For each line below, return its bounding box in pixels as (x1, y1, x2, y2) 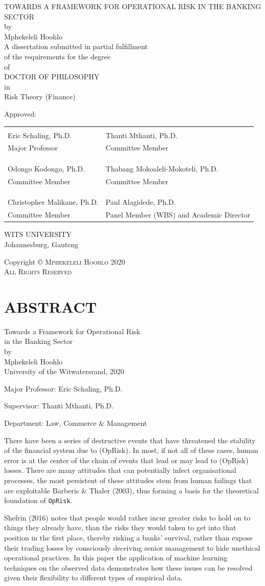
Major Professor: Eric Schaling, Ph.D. (4, 383, 123, 394)
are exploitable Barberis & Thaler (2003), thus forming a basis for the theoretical (4, 485, 259, 495)
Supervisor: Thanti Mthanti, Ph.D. (4, 400, 114, 411)
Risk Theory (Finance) (4, 91, 76, 102)
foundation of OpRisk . (4, 495, 73, 506)
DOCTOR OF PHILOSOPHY (4, 71, 100, 82)
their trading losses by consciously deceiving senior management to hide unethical (4, 542, 260, 553)
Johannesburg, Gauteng (4, 238, 79, 249)
